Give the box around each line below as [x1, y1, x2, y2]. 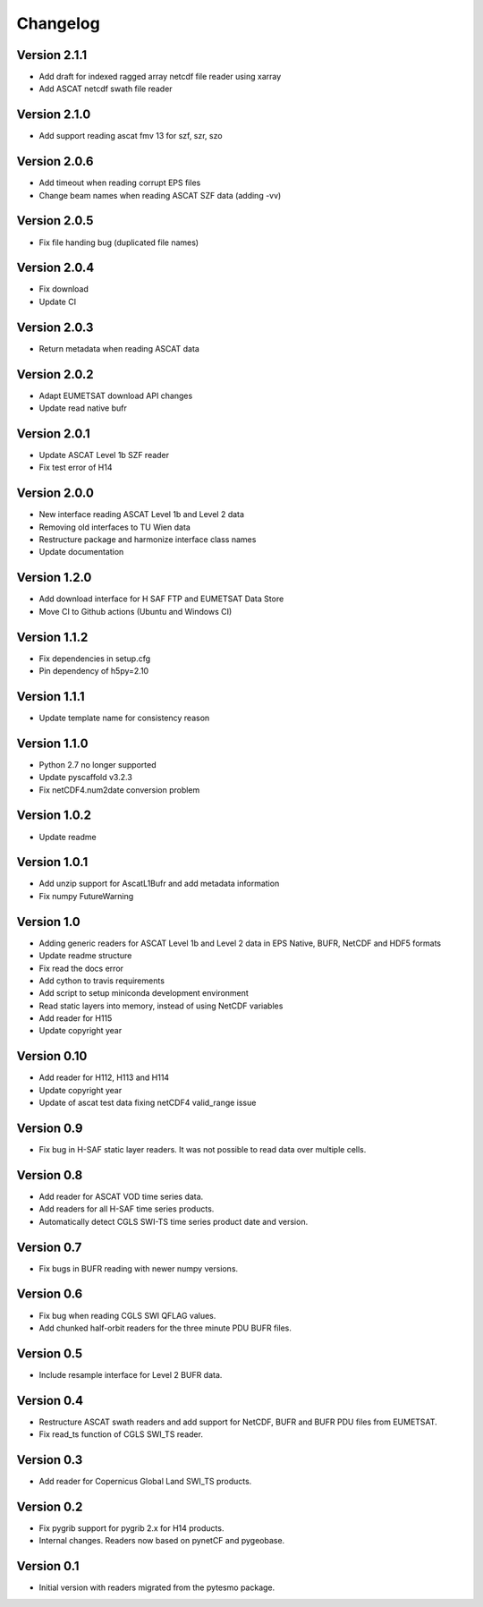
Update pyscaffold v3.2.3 [38, 772, 133, 783]
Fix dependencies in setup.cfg [38, 653, 151, 664]
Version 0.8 [16, 1168, 83, 1183]
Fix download [38, 284, 89, 294]
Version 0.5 [16, 1346, 83, 1361]
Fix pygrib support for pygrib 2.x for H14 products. [38, 1522, 225, 1534]
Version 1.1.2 [16, 629, 89, 644]
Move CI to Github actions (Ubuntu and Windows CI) [38, 606, 233, 616]
